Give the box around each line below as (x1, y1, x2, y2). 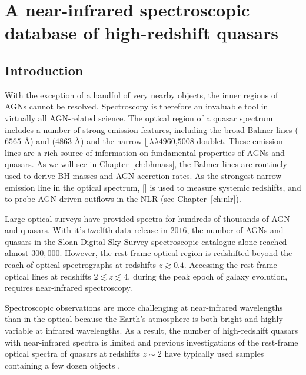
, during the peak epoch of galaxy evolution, (128, 270, 288, 282)
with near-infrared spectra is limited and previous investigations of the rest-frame (5, 336, 298, 348)
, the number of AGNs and (187, 224, 284, 236)
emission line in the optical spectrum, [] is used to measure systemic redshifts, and (5, 181, 301, 193)
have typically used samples (164, 347, 264, 360)
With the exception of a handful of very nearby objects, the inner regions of (5, 88, 278, 101)
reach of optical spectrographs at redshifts (5, 258, 157, 271)
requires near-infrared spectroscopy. (5, 281, 132, 294)
